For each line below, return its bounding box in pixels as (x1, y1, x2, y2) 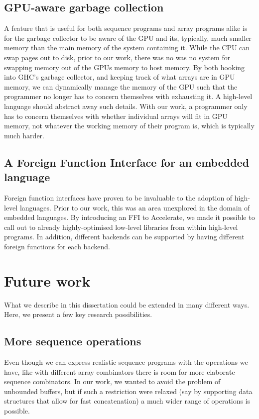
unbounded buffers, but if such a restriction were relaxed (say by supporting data (4, 386, 253, 396)
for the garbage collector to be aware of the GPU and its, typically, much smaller (4, 32, 252, 43)
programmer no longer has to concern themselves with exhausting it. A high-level (4, 91, 253, 102)
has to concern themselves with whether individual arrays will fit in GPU (4, 110, 228, 121)
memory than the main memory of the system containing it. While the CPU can (4, 42, 250, 53)
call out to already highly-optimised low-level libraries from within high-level (4, 221, 238, 232)
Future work (4, 270, 91, 291)
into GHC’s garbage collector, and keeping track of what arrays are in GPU (4, 72, 235, 82)
